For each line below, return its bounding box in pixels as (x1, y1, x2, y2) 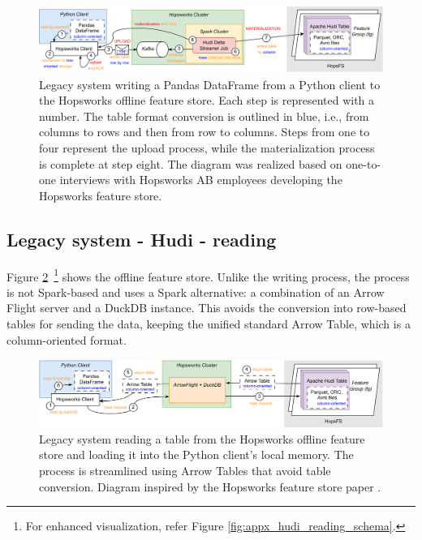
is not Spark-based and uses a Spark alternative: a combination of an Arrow (6, 283, 385, 300)
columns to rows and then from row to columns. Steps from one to (39, 123, 370, 140)
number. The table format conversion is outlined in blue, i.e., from (39, 107, 369, 124)
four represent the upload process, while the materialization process (39, 139, 375, 156)
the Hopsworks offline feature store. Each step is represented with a (39, 92, 375, 109)
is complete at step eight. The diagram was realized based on (39, 155, 342, 172)
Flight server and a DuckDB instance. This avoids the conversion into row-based (6, 299, 407, 316)
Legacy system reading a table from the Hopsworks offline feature (39, 430, 365, 447)
